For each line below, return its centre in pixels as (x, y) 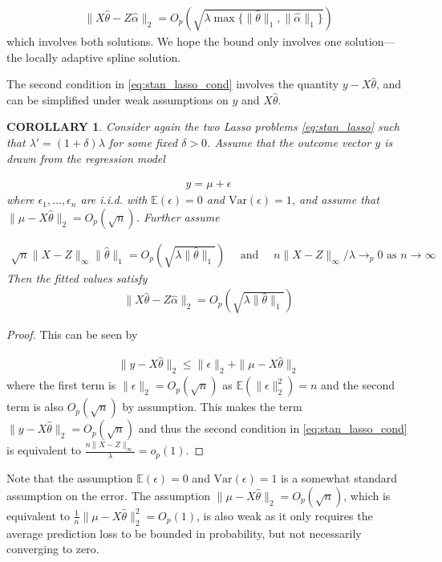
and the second (358, 385)
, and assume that (335, 200)
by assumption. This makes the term (212, 407)
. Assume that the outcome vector (289, 142)
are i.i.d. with (114, 200)
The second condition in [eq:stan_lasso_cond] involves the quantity (173, 84)
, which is (367, 495)
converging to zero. (53, 549)
